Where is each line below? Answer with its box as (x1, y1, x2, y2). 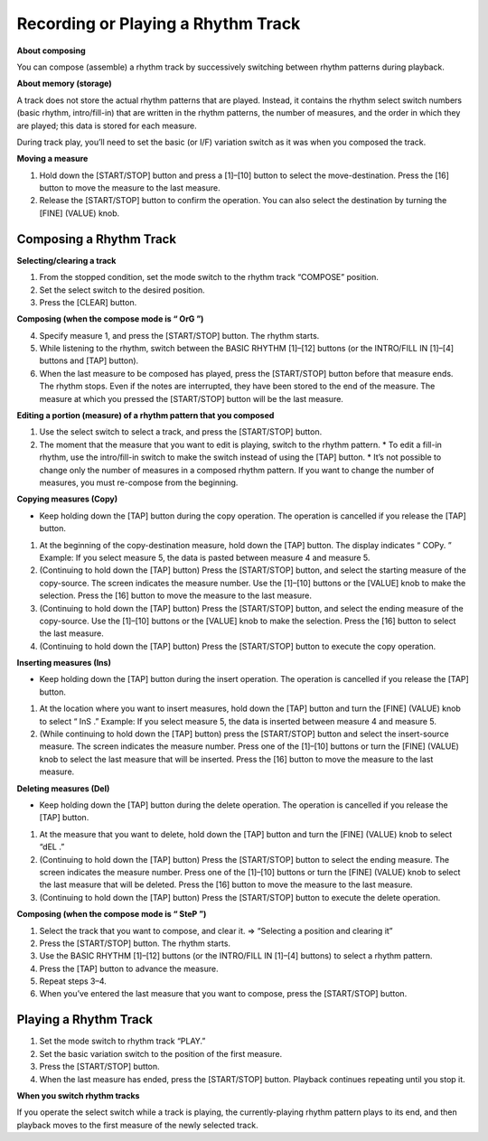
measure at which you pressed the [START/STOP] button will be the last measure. (39, 393, 343, 404)
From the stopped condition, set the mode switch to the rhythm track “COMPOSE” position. (39, 272, 380, 283)
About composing (16, 45, 86, 56)
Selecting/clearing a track (16, 255, 117, 266)
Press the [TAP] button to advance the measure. (39, 963, 219, 974)
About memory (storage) (16, 78, 112, 89)
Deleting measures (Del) (16, 782, 110, 794)
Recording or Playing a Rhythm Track (16, 14, 301, 33)
